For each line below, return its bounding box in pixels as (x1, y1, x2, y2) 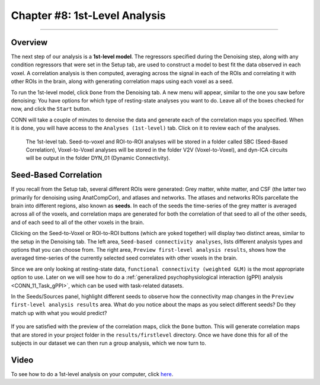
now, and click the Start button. (11, 105, 91, 113)
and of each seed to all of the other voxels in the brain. (11, 219, 145, 226)
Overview (11, 37, 48, 47)
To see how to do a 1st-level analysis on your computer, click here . (11, 370, 174, 377)
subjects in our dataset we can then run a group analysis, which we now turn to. (11, 339, 207, 346)
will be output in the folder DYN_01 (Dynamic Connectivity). (25, 155, 171, 162)
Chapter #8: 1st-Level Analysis (11, 9, 166, 22)
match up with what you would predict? (11, 309, 107, 316)
